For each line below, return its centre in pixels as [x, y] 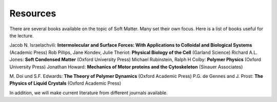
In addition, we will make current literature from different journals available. [88, 93]
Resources [33, 13]
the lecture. [22, 35]
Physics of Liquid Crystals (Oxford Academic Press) [65, 83]
